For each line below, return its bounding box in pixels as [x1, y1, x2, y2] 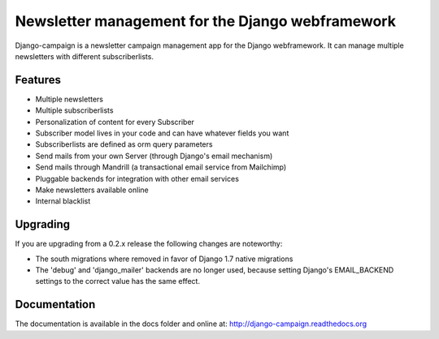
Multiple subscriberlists [35, 105, 114, 115]
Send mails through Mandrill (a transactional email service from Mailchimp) [35, 162, 287, 172]
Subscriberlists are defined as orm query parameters [35, 139, 213, 149]
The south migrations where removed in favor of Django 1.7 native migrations [35, 254, 293, 264]
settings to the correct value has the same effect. [35, 277, 201, 286]
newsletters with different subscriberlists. [15, 51, 154, 61]
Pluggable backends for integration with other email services [35, 174, 240, 183]
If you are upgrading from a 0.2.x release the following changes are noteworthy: [15, 239, 283, 249]
